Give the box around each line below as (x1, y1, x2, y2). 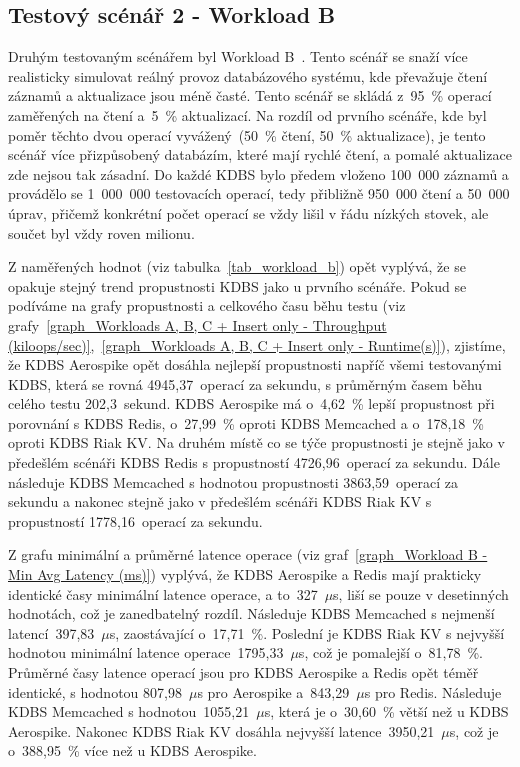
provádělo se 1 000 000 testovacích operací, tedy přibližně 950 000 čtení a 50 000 (8, 183, 510, 204)
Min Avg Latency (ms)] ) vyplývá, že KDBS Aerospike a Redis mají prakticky (8, 564, 482, 585)
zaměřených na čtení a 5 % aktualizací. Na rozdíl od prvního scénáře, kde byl (8, 104, 487, 125)
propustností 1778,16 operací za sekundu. (8, 510, 263, 531)
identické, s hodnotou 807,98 (8, 681, 182, 702)
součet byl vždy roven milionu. (8, 222, 195, 243)
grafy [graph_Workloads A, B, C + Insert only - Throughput (8, 314, 387, 335)
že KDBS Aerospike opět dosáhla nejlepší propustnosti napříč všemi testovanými (8, 354, 502, 375)
